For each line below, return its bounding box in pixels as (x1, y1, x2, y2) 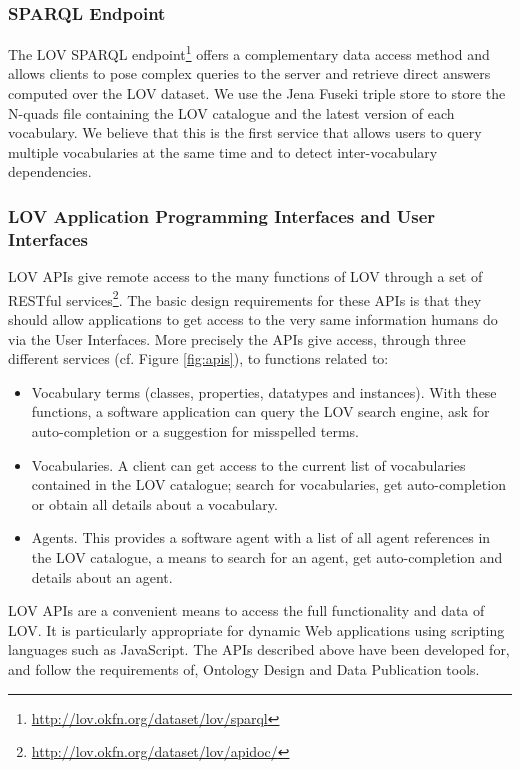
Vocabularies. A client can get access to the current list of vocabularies (31, 454, 466, 475)
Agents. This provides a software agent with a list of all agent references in (31, 527, 491, 548)
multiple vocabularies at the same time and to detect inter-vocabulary (8, 141, 438, 162)
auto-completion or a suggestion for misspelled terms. (31, 420, 359, 441)
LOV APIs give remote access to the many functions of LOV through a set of (8, 266, 483, 287)
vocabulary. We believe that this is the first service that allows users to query (8, 122, 482, 143)
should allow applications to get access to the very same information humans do (8, 309, 498, 330)
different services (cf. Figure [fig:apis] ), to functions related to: (8, 348, 389, 369)
